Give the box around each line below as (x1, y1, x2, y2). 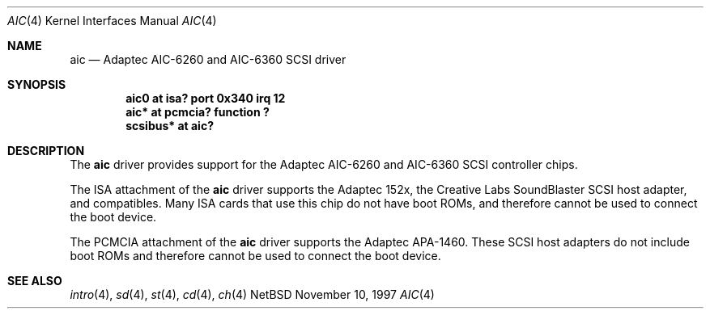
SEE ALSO (7, 274, 62, 288)
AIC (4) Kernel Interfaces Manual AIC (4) (7, 14, 217, 27)
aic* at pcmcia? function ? (125, 105, 270, 119)
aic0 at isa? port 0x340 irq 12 (125, 91, 286, 105)
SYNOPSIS (7, 78, 66, 91)
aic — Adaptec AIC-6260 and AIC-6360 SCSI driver (70, 52, 346, 66)
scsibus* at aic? (125, 119, 214, 132)
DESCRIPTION (7, 144, 85, 157)
